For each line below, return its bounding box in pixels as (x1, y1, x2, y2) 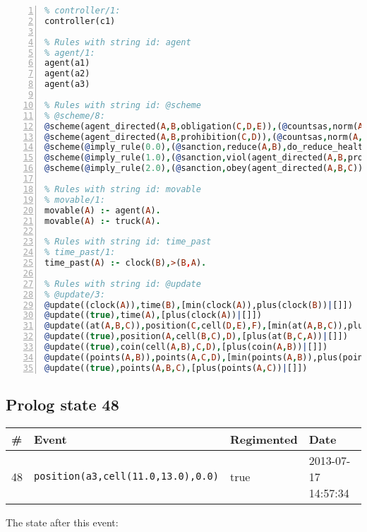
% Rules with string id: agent (44, 37, 191, 47)
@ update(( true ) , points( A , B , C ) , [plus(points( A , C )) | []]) (44, 362, 308, 373)
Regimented (229, 430, 298, 447)
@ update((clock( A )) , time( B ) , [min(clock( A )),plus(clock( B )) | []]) (44, 300, 353, 310)
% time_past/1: (44, 247, 116, 258)
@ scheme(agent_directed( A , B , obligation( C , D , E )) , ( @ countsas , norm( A (44, 121, 363, 131)
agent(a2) (44, 69, 90, 79)
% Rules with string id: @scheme (44, 100, 201, 110)
